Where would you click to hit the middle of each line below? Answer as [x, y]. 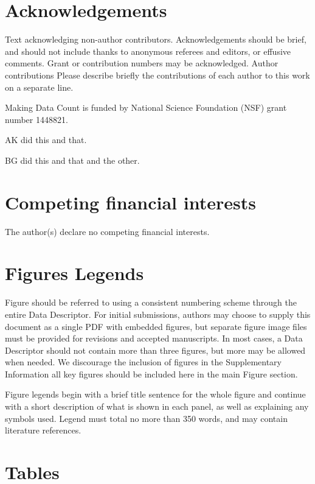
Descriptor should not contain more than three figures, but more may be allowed [155, 350]
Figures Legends [74, 273]
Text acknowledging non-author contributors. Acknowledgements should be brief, [156, 39]
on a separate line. [39, 87]
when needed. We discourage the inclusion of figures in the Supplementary [143, 362]
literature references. [43, 430]
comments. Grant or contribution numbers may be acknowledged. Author [142, 63]
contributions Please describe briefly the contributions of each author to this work [157, 75]
